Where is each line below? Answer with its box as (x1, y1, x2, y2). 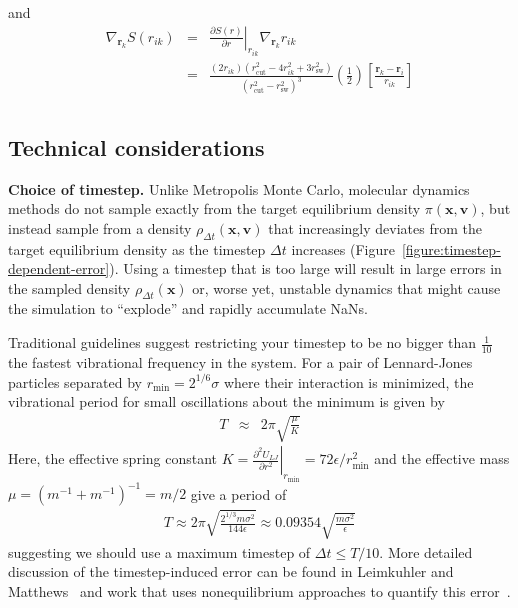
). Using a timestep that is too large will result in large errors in (109, 258, 502, 279)
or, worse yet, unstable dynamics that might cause (192, 277, 501, 298)
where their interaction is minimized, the (223, 371, 474, 392)
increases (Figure (291, 238, 395, 259)
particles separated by (8, 371, 143, 392)
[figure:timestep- (401, 238, 501, 259)
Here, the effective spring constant (8, 448, 218, 469)
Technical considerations (8, 131, 265, 162)
